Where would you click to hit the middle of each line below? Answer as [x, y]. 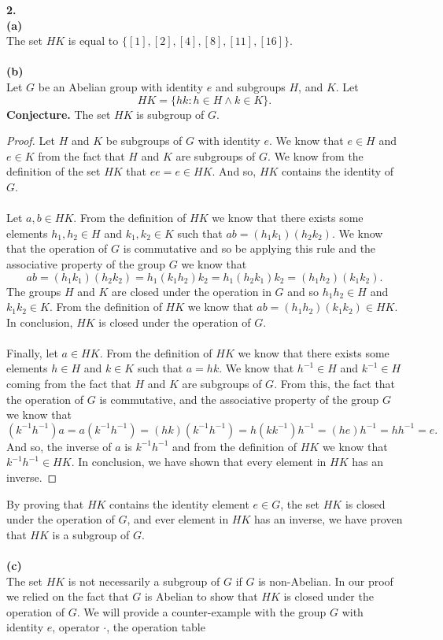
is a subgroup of [91, 534]
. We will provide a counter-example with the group [201, 611]
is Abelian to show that [201, 596]
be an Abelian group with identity [121, 86]
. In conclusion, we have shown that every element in [199, 462]
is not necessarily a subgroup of [144, 581]
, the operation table [156, 627]
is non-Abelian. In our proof [326, 581]
